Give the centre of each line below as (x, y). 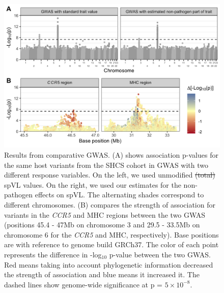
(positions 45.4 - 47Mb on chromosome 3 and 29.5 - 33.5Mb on (102, 225)
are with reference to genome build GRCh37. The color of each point (111, 244)
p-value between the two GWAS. (160, 254)
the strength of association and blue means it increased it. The (102, 274)
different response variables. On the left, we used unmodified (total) (110, 175)
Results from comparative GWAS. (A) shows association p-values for (111, 154)
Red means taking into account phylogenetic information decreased (109, 264)
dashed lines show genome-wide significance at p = (83, 284)
